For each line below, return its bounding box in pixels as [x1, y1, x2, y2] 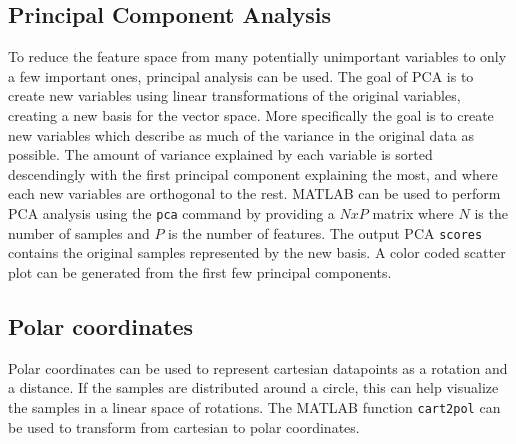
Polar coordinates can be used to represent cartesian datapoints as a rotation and [8, 357, 508, 378]
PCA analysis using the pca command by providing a [8, 202, 335, 223]
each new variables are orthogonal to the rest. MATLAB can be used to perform [8, 183, 501, 204]
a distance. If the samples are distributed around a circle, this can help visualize [8, 377, 499, 398]
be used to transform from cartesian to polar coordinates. [8, 416, 360, 437]
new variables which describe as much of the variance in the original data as [8, 124, 474, 145]
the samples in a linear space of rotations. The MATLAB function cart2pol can [8, 396, 501, 417]
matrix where [372, 202, 454, 223]
